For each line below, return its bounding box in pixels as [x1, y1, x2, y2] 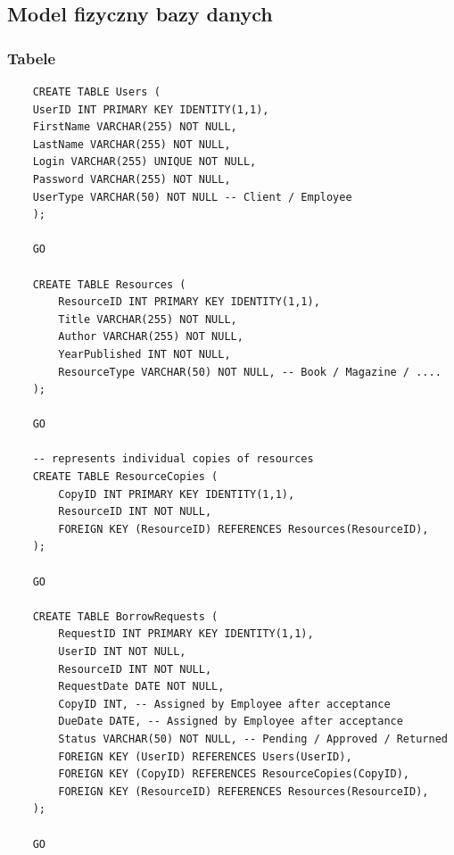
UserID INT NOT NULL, [58, 645, 186, 658]
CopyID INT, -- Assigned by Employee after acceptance [58, 697, 391, 710]
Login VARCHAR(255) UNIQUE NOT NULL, [32, 155, 257, 169]
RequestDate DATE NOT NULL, [58, 680, 225, 693]
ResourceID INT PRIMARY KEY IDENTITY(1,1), [58, 295, 320, 309]
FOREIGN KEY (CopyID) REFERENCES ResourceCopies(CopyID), [58, 768, 410, 781]
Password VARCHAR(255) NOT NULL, [32, 172, 231, 186]
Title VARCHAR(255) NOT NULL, [58, 312, 237, 326]
